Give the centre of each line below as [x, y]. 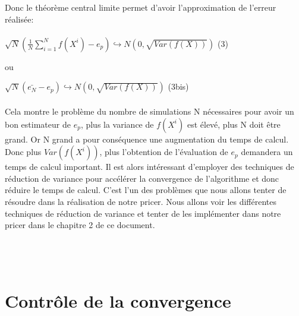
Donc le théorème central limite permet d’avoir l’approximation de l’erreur [141, 7]
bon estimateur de [38, 124]
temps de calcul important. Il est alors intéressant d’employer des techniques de [149, 167]
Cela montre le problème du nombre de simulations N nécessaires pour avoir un [149, 111]
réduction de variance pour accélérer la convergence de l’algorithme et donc [142, 178]
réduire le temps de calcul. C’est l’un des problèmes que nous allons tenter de [146, 190]
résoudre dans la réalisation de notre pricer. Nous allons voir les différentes [141, 201]
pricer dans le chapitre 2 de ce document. [80, 225]
